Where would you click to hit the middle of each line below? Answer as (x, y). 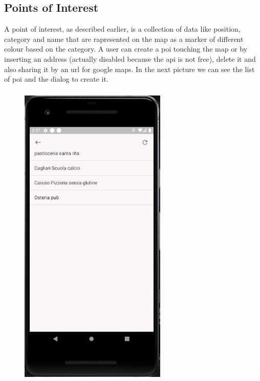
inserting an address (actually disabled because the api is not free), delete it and (130, 58)
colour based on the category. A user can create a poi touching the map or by (126, 49)
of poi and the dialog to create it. (56, 79)
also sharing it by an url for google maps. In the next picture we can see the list (129, 69)
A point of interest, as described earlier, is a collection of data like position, (122, 29)
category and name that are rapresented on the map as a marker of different (124, 39)
